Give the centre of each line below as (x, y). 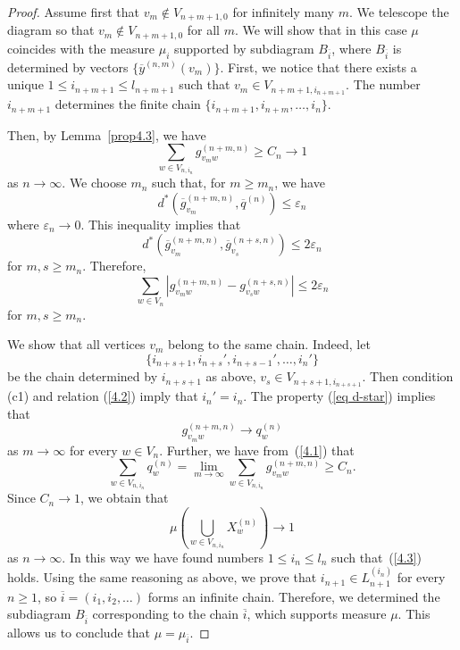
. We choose (94, 183)
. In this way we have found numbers (163, 557)
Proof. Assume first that (73, 12)
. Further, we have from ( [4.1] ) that (257, 450)
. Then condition (408, 376)
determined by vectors (68, 67)
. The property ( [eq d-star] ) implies (339, 396)
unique (25, 84)
